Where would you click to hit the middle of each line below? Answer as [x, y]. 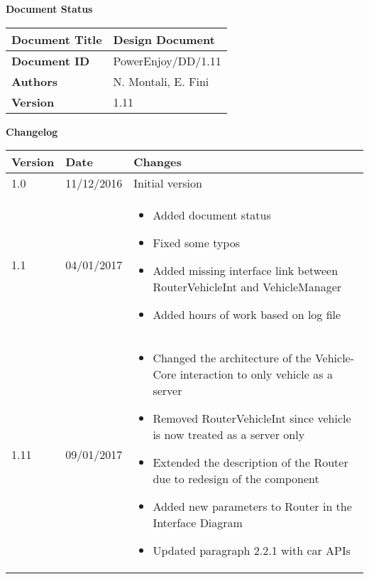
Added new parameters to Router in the [252, 507]
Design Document [164, 39]
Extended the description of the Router [250, 462]
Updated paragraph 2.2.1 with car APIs [252, 551]
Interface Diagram [198, 523]
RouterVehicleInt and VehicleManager [247, 287]
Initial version [168, 183]
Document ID [51, 60]
